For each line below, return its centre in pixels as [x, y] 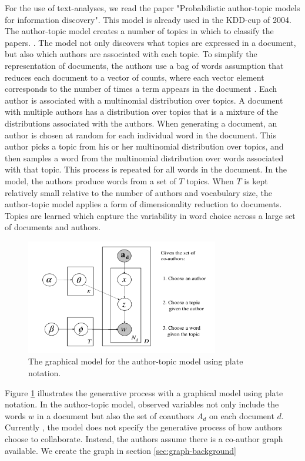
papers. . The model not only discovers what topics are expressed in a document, [150, 42]
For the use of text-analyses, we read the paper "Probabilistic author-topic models [152, 8]
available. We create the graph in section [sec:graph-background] [120, 450]
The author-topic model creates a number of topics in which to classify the [139, 31]
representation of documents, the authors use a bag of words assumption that [144, 65]
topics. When [210, 180]
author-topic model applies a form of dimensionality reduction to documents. [143, 204]
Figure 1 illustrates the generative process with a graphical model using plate [144, 392]
